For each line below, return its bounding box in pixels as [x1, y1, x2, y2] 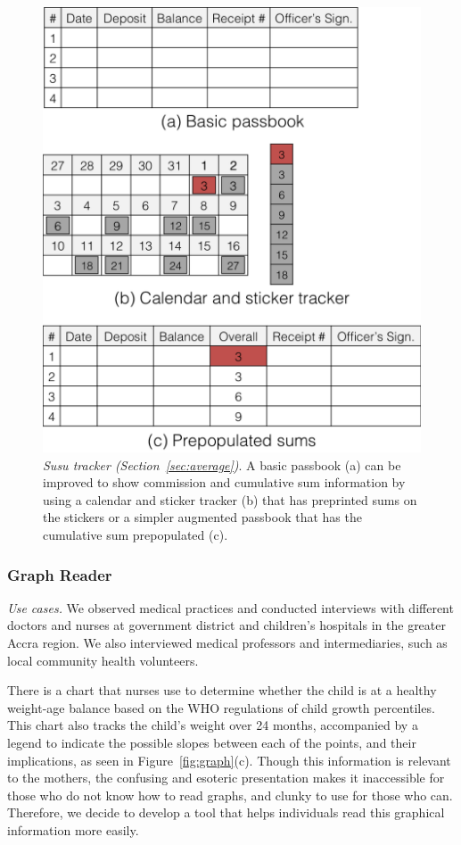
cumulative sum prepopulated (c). [43, 526, 228, 544]
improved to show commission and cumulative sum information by [43, 473, 406, 492]
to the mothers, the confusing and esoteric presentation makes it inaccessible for [7, 768, 445, 787]
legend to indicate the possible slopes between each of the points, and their [7, 733, 416, 751]
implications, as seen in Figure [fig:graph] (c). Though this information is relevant [7, 750, 451, 769]
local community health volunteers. [7, 650, 199, 669]
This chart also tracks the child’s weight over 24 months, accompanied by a [7, 716, 418, 734]
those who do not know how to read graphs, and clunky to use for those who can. [7, 785, 453, 804]
